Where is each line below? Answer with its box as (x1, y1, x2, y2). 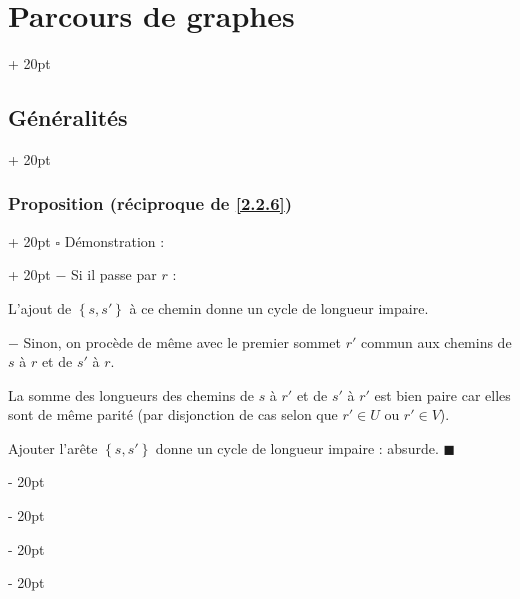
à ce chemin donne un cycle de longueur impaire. (129, 297, 429, 318)
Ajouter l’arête (8, 437, 98, 458)
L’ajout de (8, 297, 72, 318)
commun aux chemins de (361, 331, 512, 352)
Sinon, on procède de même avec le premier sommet (23, 331, 342, 352)
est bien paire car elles (374, 384, 511, 405)
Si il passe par (71, 264, 157, 285)
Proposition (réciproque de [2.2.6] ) (8, 191, 293, 216)
